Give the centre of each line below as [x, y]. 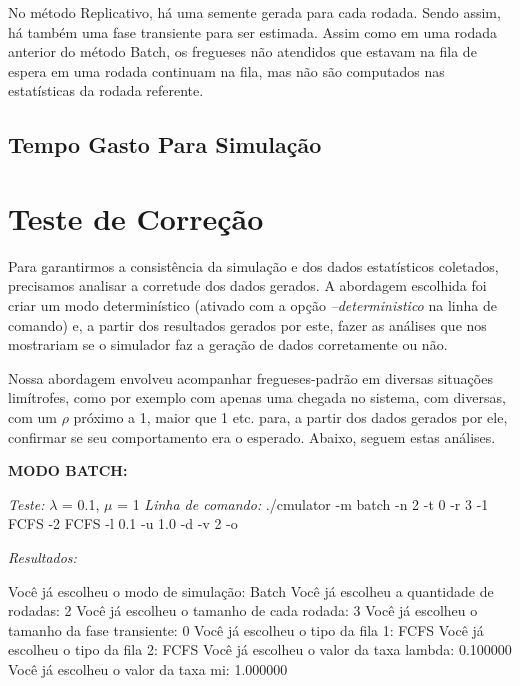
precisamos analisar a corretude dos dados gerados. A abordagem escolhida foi [247, 285]
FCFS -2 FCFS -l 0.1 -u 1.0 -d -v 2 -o [123, 523]
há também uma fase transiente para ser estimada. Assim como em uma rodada [252, 31]
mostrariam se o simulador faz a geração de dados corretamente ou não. [228, 344]
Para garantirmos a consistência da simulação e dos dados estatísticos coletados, [253, 265]
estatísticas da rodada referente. [106, 90]
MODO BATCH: [68, 470]
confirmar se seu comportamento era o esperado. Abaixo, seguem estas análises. [252, 436]
